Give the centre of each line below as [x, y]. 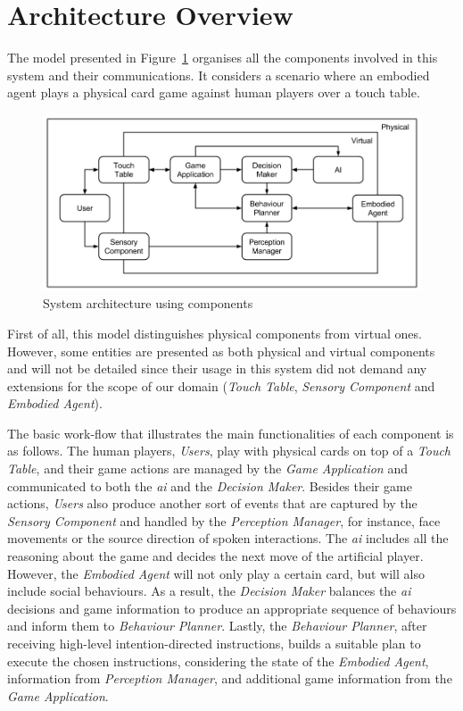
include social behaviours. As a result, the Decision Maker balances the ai [209, 591]
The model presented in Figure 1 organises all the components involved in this [223, 58]
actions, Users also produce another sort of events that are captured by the [212, 503]
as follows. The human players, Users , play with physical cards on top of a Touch [229, 451]
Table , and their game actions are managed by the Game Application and [207, 468]
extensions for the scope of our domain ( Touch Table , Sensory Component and [221, 385]
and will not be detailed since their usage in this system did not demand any [217, 368]
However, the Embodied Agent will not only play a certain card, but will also [216, 573]
